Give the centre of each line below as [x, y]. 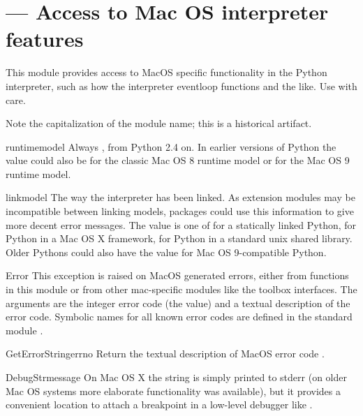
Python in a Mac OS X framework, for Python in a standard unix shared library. [179, 238]
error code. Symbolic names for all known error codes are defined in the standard [179, 317]
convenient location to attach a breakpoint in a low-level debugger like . [159, 404]
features [45, 39]
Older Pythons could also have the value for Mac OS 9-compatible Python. [166, 252]
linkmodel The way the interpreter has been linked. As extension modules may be [180, 197]
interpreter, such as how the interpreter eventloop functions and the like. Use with [181, 86]
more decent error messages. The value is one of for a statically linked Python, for [181, 224]
